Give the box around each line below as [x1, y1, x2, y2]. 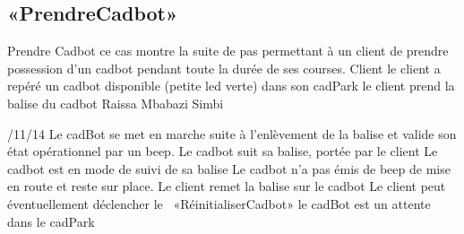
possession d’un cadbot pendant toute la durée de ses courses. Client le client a [7, 58, 441, 77]
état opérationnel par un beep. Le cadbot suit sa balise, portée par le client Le [7, 142, 438, 160]
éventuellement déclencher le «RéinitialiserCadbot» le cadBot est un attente [7, 194, 431, 212]
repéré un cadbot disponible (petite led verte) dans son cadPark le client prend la [7, 76, 455, 95]
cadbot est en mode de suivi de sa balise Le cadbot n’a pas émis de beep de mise [7, 159, 451, 178]
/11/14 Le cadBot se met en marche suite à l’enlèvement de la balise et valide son [7, 124, 457, 143]
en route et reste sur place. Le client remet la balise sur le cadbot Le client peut [7, 177, 446, 195]
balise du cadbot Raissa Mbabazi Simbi [7, 93, 224, 112]
